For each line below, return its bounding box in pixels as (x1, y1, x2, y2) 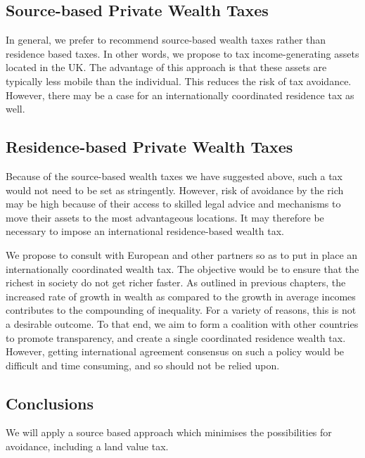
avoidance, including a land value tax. (6, 439, 169, 454)
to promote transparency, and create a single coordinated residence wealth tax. (6, 330, 346, 345)
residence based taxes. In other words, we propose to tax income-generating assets (6, 46, 359, 61)
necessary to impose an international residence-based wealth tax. (6, 224, 284, 238)
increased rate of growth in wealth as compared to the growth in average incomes (6, 288, 356, 303)
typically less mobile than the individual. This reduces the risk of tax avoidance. (6, 73, 352, 88)
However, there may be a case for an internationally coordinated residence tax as (6, 87, 354, 102)
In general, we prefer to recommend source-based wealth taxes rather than (6, 32, 326, 47)
